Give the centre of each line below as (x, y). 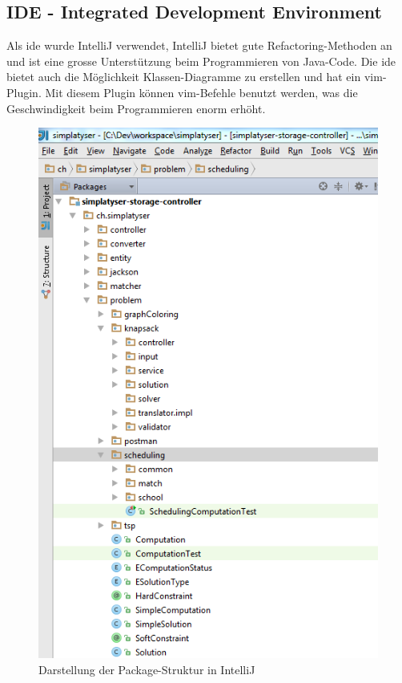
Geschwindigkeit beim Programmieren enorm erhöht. (136, 108)
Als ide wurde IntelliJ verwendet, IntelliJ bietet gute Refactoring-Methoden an (199, 45)
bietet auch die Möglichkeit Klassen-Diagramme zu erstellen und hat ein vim (195, 77)
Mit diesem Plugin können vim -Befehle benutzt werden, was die (201, 92)
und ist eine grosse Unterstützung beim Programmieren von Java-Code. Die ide (201, 61)
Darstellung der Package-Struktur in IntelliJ (147, 669)
